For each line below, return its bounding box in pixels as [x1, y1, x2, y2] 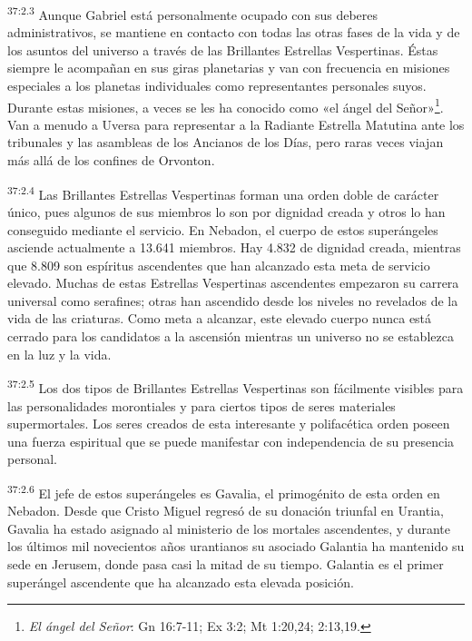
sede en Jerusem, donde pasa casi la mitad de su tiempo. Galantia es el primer [7, 554, 444, 573]
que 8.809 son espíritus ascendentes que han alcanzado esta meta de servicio [7, 255, 430, 274]
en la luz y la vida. [7, 344, 112, 363]
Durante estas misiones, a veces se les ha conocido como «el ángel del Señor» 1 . [7, 94, 444, 116]
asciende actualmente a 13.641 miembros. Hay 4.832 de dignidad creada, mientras [7, 238, 461, 257]
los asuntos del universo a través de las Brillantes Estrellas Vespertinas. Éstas [7, 40, 438, 59]
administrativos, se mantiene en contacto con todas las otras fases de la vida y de [7, 23, 460, 42]
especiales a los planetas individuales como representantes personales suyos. [7, 76, 427, 95]
